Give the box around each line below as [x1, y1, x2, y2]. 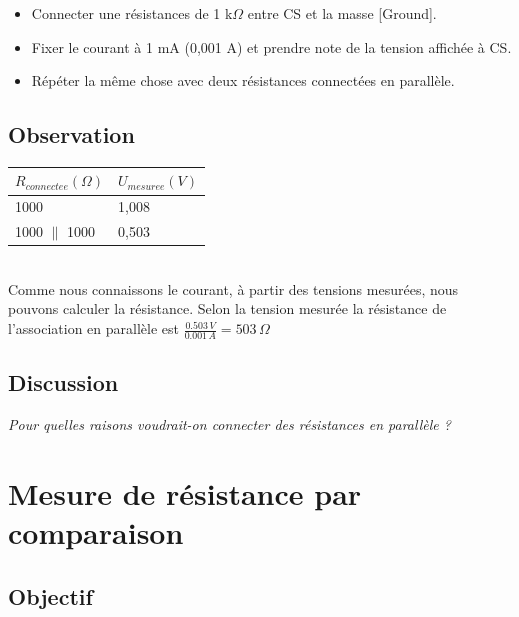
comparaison [8, 512, 184, 553]
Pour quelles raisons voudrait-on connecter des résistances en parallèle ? [8, 414, 451, 435]
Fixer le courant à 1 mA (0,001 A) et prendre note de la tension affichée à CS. [31, 36, 512, 57]
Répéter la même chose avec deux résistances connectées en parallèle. [31, 70, 455, 91]
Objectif [8, 580, 93, 611]
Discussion [8, 367, 119, 398]
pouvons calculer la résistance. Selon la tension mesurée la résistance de [8, 298, 447, 319]
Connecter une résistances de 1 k [31, 3, 233, 23]
